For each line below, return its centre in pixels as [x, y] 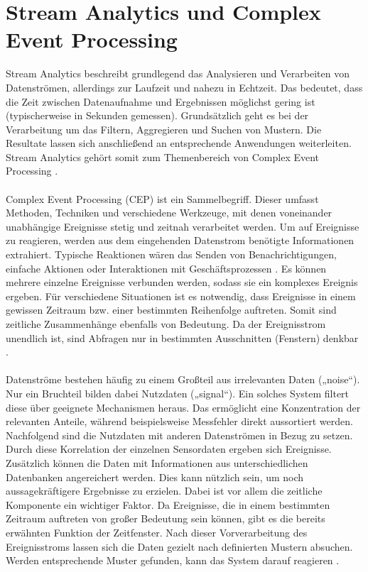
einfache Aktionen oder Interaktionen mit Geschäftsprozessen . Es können [166, 268]
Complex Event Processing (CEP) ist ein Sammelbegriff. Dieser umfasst [162, 198]
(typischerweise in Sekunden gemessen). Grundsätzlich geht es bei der [157, 115]
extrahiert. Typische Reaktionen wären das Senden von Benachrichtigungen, [171, 254]
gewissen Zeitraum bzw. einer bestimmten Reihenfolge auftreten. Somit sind [171, 310]
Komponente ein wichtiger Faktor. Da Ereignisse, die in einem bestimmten [168, 504]
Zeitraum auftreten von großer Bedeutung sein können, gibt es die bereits [166, 518]
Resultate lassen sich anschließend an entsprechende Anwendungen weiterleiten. [179, 143]
